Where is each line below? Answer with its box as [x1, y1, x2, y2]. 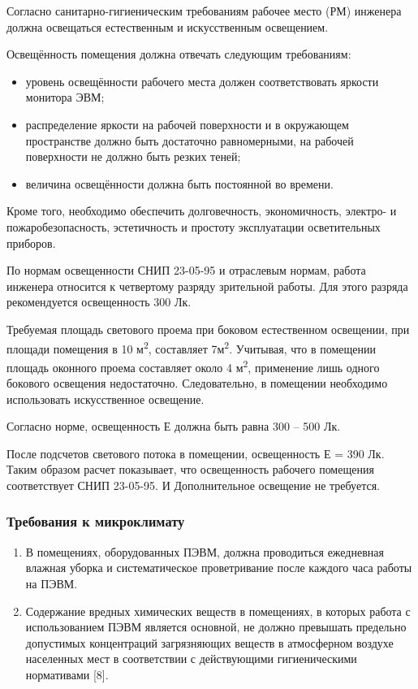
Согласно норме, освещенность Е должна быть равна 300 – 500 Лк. [6, 418, 341, 435]
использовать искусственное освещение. [6, 390, 205, 407]
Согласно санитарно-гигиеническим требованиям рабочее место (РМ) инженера [6, 2, 402, 19]
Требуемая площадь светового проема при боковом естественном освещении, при [6, 320, 410, 337]
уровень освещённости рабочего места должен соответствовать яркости [25, 72, 379, 89]
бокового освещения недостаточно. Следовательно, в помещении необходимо [6, 375, 388, 391]
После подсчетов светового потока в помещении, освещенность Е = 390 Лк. [6, 444, 385, 461]
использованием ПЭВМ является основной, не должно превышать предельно [25, 618, 407, 635]
